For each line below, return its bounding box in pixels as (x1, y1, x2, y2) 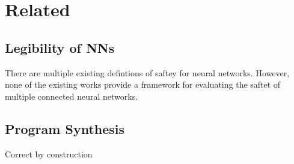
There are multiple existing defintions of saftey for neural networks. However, (5, 66, 290, 79)
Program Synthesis (5, 119, 125, 138)
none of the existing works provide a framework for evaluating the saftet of (5, 78, 281, 91)
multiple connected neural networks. (5, 90, 138, 102)
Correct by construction (5, 147, 93, 160)
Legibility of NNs (5, 38, 115, 56)
